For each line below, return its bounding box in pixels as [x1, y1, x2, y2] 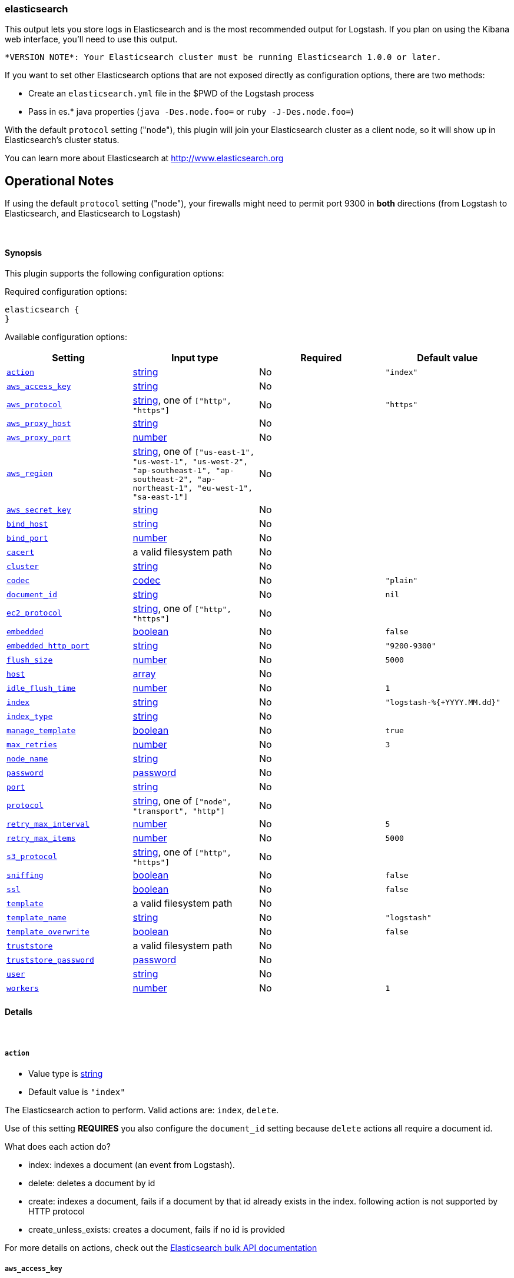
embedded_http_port [6, 641, 89, 650]
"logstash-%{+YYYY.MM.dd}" [385, 697, 501, 707]
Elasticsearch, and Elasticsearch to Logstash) [5, 208, 181, 219]
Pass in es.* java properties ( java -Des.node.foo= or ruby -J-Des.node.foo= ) [28, 106, 354, 117]
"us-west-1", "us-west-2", [132, 457, 248, 467]
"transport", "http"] [132, 807, 226, 816]
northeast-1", [132, 484, 193, 493]
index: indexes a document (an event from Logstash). [28, 1160, 235, 1170]
